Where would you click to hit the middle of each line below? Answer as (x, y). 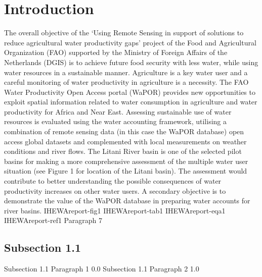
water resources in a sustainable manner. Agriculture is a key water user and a (126, 72)
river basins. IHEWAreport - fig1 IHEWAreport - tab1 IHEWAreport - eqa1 (115, 210)
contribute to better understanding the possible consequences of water (113, 181)
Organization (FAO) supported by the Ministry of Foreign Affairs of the (116, 52)
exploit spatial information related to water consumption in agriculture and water (131, 102)
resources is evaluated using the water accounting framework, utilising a (116, 121)
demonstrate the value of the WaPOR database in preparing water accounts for (127, 201)
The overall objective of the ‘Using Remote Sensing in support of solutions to (124, 33)
